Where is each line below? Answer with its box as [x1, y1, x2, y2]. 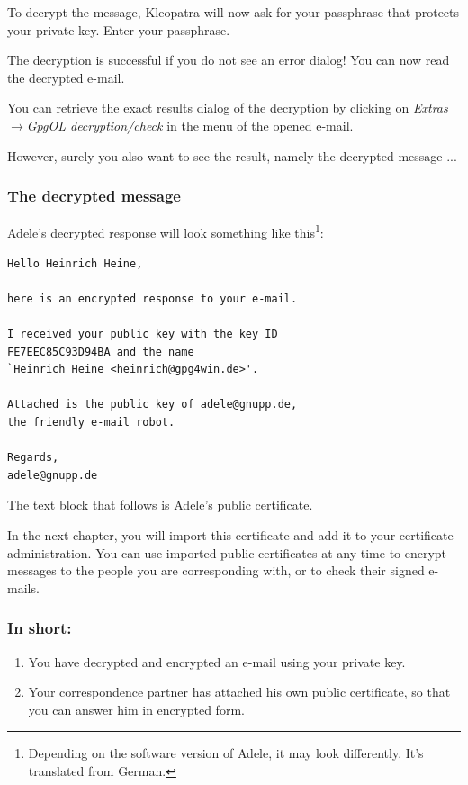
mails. [7, 578, 40, 597]
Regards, [7, 451, 59, 465]
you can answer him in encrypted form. [28, 699, 245, 718]
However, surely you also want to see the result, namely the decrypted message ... [7, 146, 457, 165]
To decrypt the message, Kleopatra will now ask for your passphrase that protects [7, 3, 460, 21]
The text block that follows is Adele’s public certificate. [7, 495, 313, 514]
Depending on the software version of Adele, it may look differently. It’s [28, 744, 424, 762]
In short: [7, 617, 72, 639]
